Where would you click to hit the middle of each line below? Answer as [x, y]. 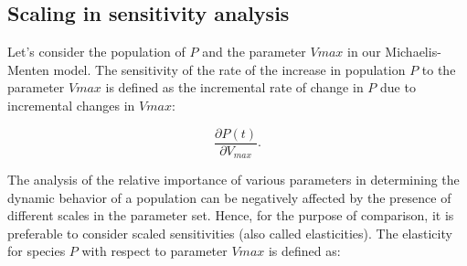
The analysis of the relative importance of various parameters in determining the [233, 180]
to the [439, 69]
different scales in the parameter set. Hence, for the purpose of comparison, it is [231, 215]
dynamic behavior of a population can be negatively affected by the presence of [229, 197]
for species [37, 251]
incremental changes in [71, 105]
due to [398, 87]
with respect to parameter [154, 251]
